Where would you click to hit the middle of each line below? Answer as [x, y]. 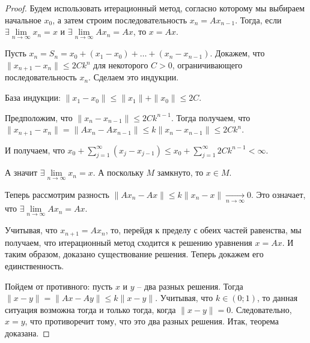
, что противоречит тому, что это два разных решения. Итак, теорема [152, 321]
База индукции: [33, 97]
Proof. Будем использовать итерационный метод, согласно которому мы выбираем [155, 8]
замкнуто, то [180, 172]
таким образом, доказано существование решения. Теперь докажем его [134, 254]
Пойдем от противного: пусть [59, 286]
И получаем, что [35, 150]
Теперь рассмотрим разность [57, 194]
